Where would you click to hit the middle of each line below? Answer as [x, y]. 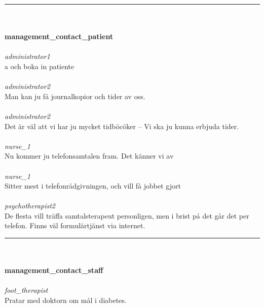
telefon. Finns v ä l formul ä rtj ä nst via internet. [75, 225]
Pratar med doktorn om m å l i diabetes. [66, 300]
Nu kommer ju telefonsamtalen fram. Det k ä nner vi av [89, 156]
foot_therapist [26, 290]
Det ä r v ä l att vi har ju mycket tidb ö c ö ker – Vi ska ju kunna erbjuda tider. [122, 126]
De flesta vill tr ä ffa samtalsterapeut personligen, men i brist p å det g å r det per [127, 215]
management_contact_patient [59, 36]
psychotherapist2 [30, 206]
